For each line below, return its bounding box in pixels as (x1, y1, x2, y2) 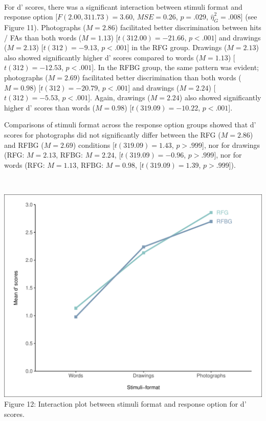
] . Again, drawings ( (88, 92, 150, 103)
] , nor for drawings (202, 139, 260, 150)
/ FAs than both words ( (4, 32, 82, 42)
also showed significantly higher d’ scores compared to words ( (4, 52, 199, 62)
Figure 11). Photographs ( (4, 21, 86, 32)
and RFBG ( (4, 139, 44, 150)
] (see (240, 11, 257, 22)
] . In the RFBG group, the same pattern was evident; (92, 62, 259, 73)
